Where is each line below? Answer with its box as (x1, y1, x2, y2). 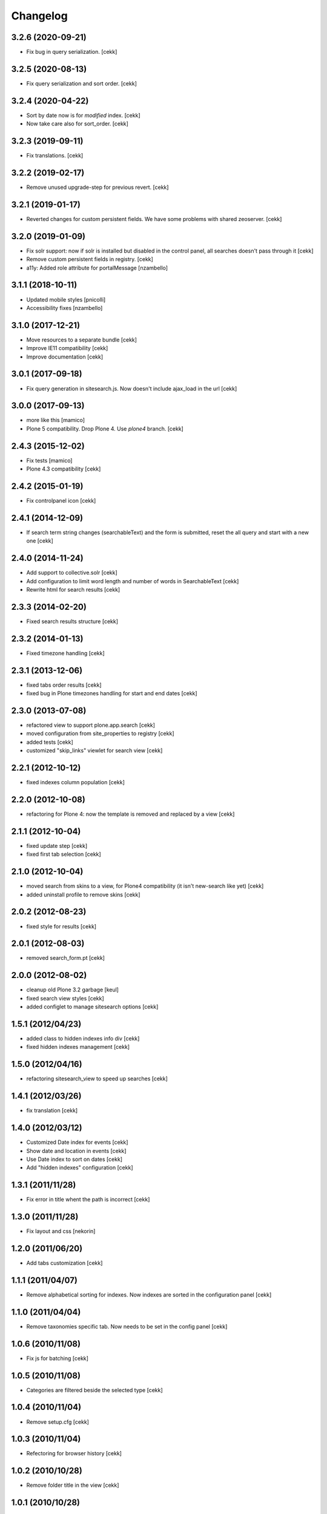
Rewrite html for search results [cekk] (26, 586, 121, 593)
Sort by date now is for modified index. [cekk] (26, 111, 140, 119)
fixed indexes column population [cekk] (26, 779, 125, 786)
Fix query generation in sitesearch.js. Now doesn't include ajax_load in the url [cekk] (26, 385, 237, 392)
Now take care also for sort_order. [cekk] (26, 120, 128, 127)
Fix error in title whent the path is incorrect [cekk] (26, 1196, 150, 1203)
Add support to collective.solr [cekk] (26, 569, 117, 577)
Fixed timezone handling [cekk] (26, 649, 105, 656)
